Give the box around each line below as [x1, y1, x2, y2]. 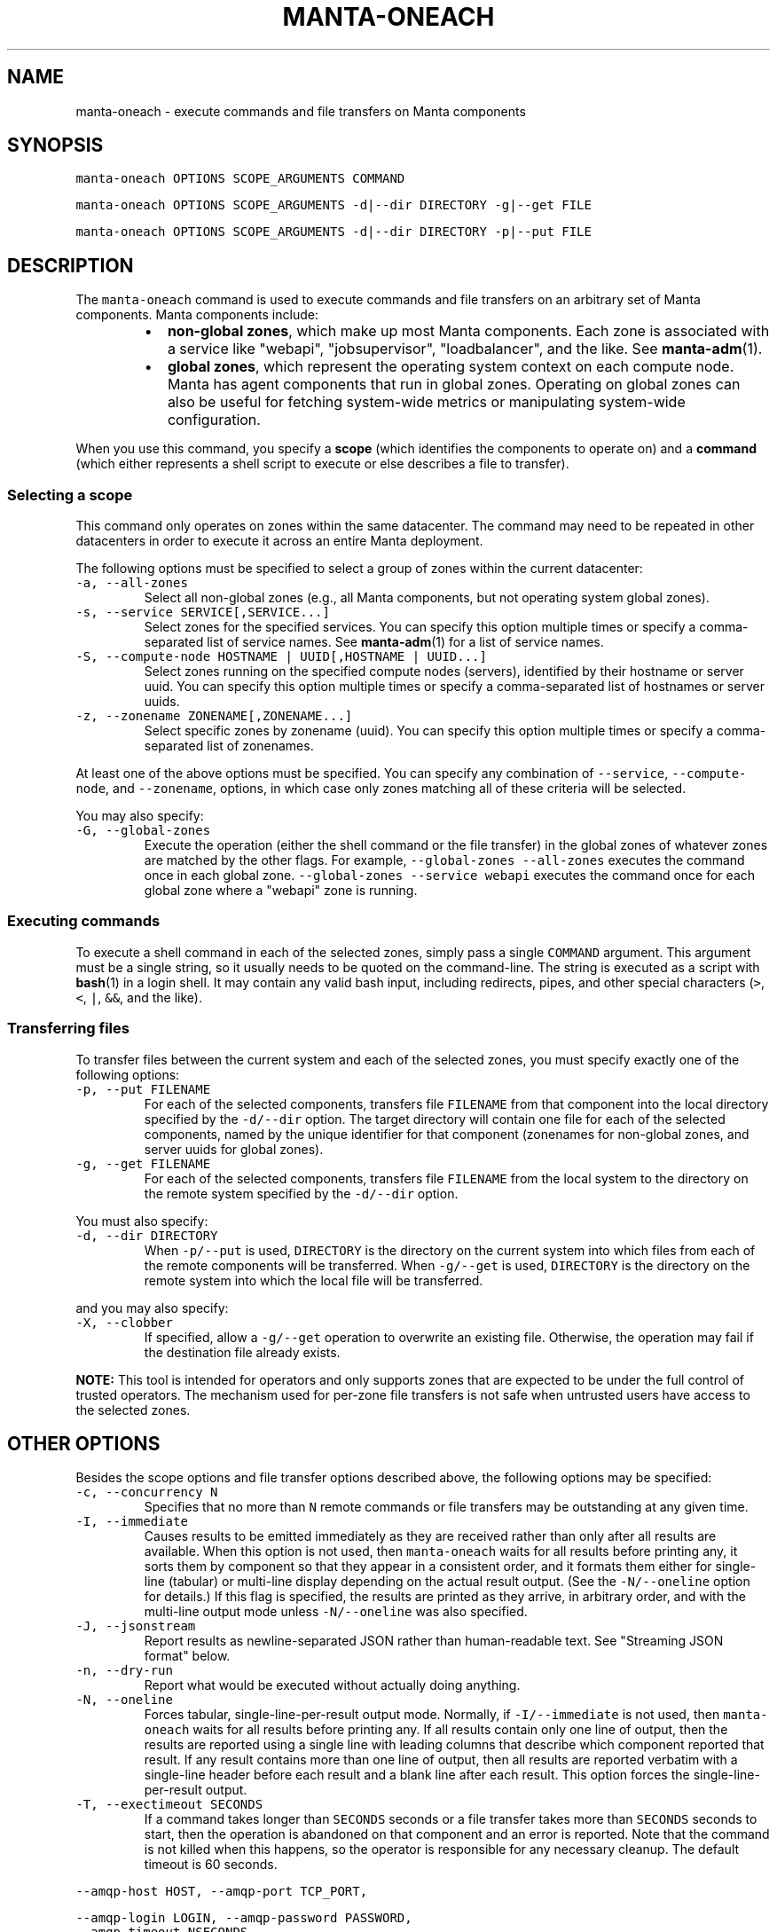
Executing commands [7, 912, 161, 931]
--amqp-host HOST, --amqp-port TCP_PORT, [75, 1884, 368, 1899]
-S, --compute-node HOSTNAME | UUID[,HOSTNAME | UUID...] [75, 649, 487, 664]
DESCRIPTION [7, 254, 134, 277]
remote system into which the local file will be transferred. [144, 1272, 483, 1288]
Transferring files [7, 1019, 129, 1038]
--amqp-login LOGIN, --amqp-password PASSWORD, [75, 1911, 412, 1926]
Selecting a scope [7, 485, 133, 504]
